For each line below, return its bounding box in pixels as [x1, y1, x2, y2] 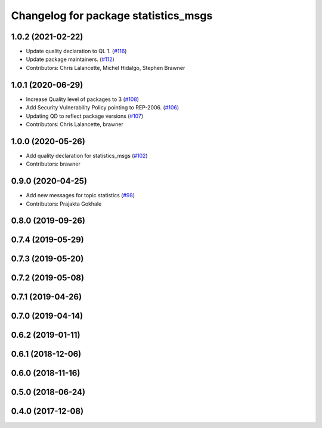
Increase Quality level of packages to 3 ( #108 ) [26, 96, 140, 103]
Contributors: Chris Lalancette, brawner [26, 120, 123, 128]
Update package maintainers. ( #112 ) [26, 56, 114, 63]
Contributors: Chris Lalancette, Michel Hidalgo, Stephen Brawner [26, 64, 185, 71]
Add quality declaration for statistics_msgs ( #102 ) [26, 152, 148, 159]
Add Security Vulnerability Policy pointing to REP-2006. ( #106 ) [26, 104, 179, 111]
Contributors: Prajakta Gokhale [26, 200, 102, 207]
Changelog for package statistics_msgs [11, 9, 213, 22]
